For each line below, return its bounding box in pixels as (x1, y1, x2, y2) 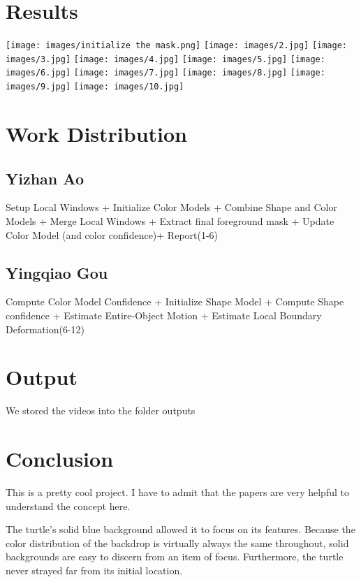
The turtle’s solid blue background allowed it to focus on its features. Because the (6, 522, 355, 537)
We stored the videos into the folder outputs (6, 403, 196, 418)
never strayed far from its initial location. (6, 562, 183, 577)
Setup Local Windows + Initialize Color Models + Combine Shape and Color (6, 200, 337, 214)
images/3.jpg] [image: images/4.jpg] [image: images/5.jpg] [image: (6, 54, 325, 64)
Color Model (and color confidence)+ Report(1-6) (6, 227, 219, 242)
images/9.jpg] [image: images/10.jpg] (6, 82, 184, 92)
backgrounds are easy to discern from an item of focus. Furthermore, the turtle (6, 549, 344, 564)
